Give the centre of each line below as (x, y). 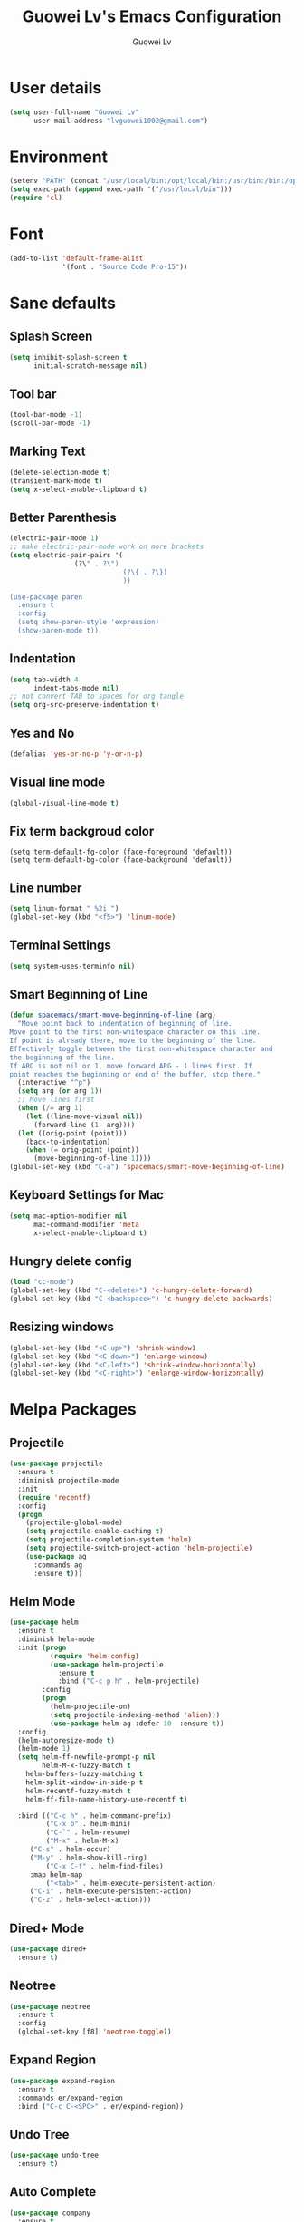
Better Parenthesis (63, 517)
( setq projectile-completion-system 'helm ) (109, 1540)
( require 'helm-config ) (95, 1656)
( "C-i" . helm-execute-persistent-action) (111, 1891)
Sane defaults (62, 303)
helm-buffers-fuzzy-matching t (85, 1774)
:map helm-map (56, 1874)
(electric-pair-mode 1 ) (54, 538)
